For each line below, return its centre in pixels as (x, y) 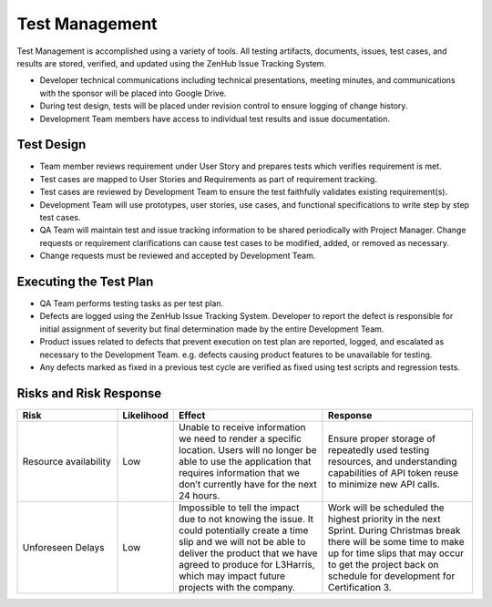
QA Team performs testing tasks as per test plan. (132, 303)
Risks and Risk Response (89, 393)
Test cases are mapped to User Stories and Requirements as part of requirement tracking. (209, 179)
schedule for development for (392, 576)
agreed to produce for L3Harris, (247, 564)
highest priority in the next (384, 519)
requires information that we (240, 472)
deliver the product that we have (248, 553)
